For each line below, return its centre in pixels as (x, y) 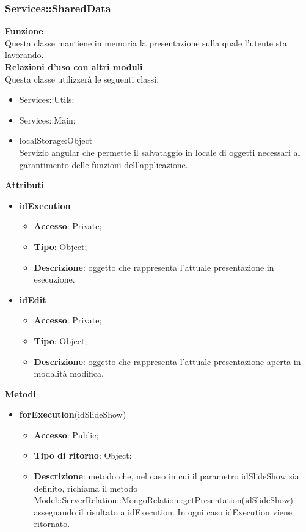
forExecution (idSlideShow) (73, 414)
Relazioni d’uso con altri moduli (74, 67)
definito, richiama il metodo (86, 488)
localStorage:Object (56, 140)
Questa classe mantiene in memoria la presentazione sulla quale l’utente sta (146, 42)
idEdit (33, 299)
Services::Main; (47, 120)
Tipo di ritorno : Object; (83, 455)
